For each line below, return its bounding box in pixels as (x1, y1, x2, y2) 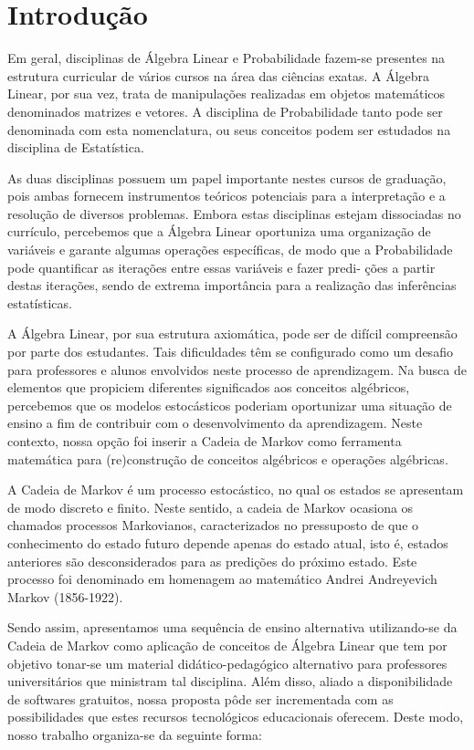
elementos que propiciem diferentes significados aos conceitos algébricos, (7, 378, 410, 397)
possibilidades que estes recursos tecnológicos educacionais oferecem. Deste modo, (7, 707, 464, 726)
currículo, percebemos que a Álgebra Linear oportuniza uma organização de (7, 222, 431, 241)
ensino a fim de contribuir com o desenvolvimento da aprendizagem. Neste (7, 413, 423, 432)
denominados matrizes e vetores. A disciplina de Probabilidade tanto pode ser (7, 101, 443, 120)
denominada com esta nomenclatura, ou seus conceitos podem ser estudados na (7, 120, 451, 139)
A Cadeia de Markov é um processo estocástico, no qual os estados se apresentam (7, 480, 464, 499)
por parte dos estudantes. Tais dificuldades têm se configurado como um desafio (7, 342, 453, 361)
